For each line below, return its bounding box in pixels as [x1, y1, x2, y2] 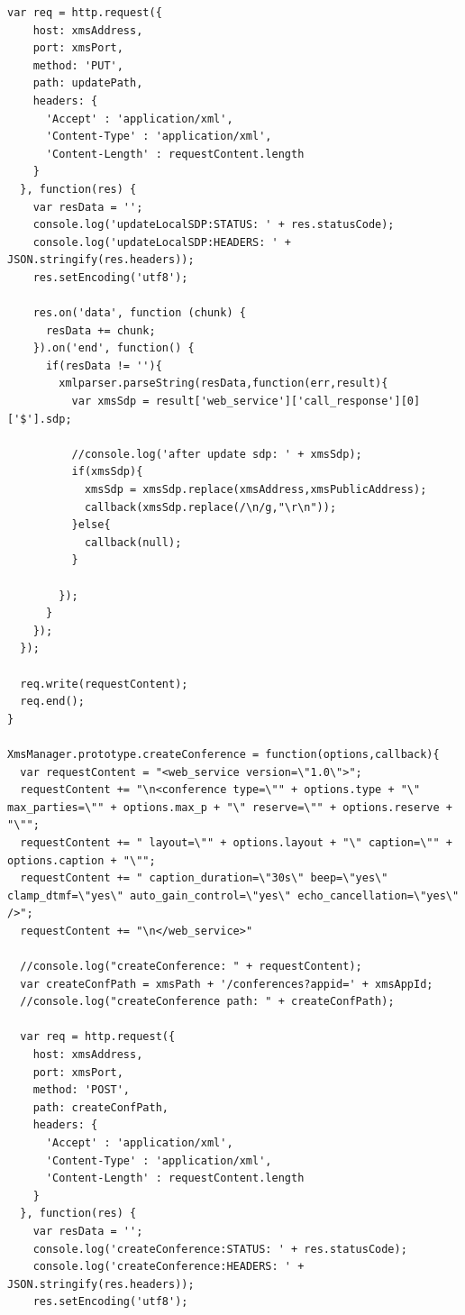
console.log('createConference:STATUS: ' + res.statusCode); [32, 1242, 407, 1256]
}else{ [71, 518, 111, 532]
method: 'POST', [32, 1083, 131, 1097]
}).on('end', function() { [32, 342, 195, 355]
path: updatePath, [32, 77, 143, 90]
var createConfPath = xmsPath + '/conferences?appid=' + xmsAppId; [20, 977, 433, 991]
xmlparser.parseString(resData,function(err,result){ [59, 377, 388, 390]
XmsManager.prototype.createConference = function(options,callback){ [7, 747, 440, 761]
